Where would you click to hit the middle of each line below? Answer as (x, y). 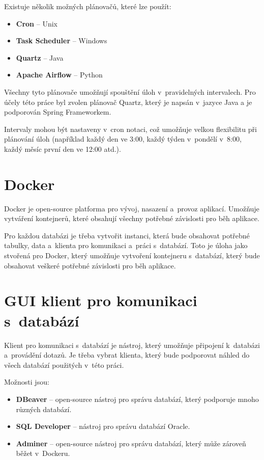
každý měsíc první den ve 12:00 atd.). (63, 148)
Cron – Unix (37, 23)
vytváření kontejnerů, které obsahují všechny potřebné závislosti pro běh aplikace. (132, 218)
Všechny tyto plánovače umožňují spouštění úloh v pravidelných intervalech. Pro (130, 91)
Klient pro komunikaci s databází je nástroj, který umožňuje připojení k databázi (132, 345)
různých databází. (44, 409)
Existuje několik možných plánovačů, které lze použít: (88, 6)
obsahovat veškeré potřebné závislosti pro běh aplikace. (90, 265)
